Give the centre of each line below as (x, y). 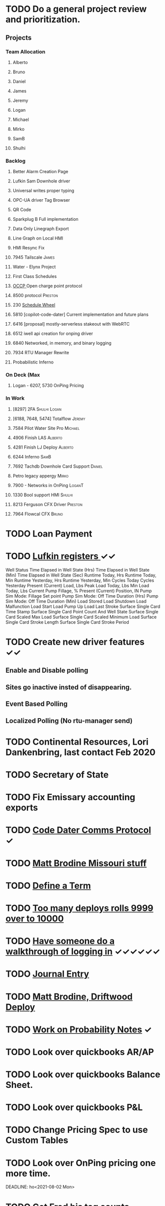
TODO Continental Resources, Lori (77, 742)
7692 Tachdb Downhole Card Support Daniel (58, 466)
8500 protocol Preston (35, 296)
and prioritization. (43, 19)
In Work (15, 398)
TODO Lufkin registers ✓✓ (61, 556)
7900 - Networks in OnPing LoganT (48, 485)
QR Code (22, 210)
